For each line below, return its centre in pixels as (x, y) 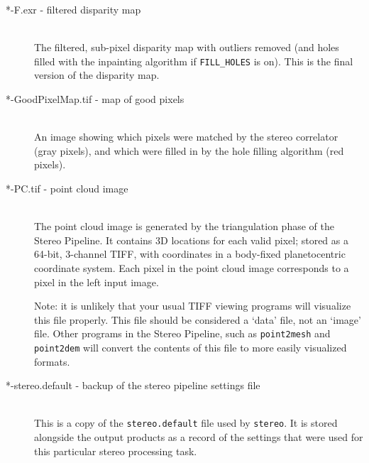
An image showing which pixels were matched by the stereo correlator (186, 137)
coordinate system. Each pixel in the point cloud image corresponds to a (192, 267)
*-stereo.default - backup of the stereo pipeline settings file (133, 385)
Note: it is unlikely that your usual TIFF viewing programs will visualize (193, 306)
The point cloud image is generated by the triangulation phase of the (184, 226)
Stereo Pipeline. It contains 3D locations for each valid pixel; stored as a (191, 240)
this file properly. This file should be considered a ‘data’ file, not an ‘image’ (198, 319)
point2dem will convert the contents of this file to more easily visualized (191, 347)
